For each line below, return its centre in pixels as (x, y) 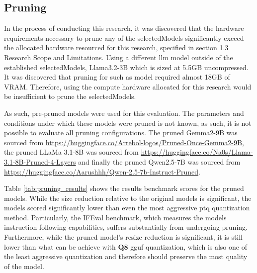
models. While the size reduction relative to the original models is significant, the (128, 198)
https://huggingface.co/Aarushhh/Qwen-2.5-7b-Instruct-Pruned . (102, 171)
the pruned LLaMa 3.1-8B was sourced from (71, 152)
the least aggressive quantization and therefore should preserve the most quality (126, 256)
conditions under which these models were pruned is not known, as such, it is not (128, 123)
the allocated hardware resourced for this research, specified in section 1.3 (116, 47)
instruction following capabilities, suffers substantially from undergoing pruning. (126, 227)
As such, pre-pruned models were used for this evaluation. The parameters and (124, 113)
